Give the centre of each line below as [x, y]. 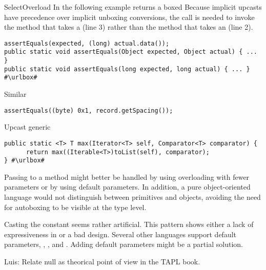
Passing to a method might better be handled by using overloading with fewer [127, 176]
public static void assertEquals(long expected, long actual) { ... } [127, 69]
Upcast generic [27, 127]
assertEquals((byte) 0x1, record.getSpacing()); [89, 110]
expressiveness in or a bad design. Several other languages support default [120, 234]
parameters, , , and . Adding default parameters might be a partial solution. [124, 244]
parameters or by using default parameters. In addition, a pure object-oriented [127, 187]
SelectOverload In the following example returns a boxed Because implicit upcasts [133, 7]
